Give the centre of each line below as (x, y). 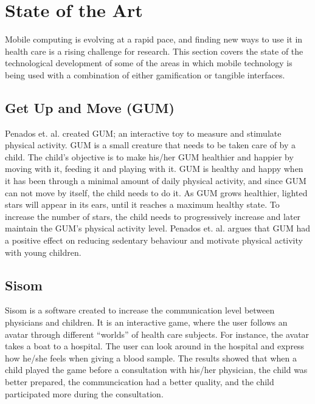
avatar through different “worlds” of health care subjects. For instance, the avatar (157, 334)
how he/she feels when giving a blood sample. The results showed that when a (151, 358)
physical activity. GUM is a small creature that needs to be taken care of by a (151, 145)
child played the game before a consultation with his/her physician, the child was (156, 370)
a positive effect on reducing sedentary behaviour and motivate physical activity (154, 240)
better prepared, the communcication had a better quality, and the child (140, 382)
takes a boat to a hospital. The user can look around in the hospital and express (155, 346)
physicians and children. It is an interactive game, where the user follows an (146, 322)
